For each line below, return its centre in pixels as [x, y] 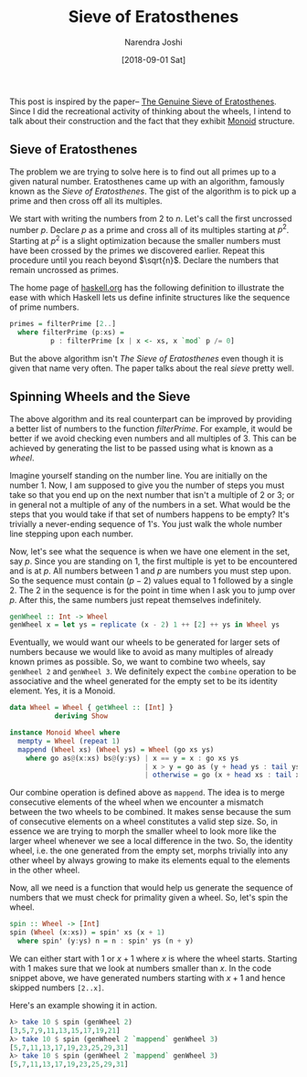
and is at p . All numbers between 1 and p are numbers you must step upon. [150, 570]
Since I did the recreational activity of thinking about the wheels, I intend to [150, 111]
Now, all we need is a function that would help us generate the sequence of [152, 888]
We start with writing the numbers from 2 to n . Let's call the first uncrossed [151, 218]
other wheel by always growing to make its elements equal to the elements [150, 861]
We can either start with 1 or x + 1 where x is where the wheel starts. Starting [153, 958]
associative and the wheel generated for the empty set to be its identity [144, 681]
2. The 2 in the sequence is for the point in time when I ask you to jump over [153, 590]
